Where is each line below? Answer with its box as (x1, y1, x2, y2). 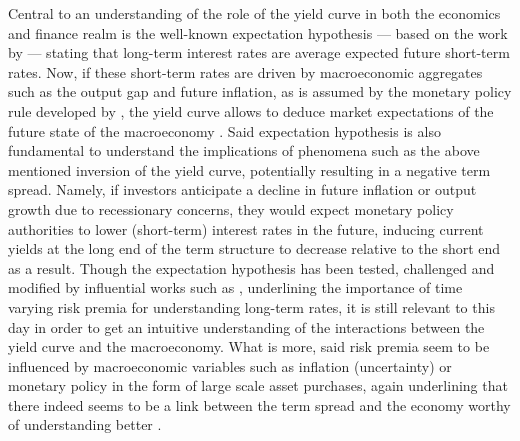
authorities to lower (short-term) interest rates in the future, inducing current (8, 218, 484, 239)
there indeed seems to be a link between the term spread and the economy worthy (8, 394, 511, 415)
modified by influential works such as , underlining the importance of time (8, 277, 463, 298)
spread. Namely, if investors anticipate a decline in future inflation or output (8, 179, 477, 200)
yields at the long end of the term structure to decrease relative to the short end (8, 238, 501, 259)
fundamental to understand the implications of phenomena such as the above (8, 140, 480, 161)
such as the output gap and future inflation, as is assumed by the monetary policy (8, 81, 512, 102)
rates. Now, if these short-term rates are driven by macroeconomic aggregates (8, 61, 483, 82)
